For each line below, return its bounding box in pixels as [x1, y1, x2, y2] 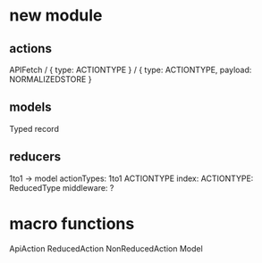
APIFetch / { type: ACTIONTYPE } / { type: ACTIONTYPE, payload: [9, 64, 252, 75]
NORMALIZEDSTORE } [9, 74, 92, 85]
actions [9, 41, 52, 56]
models [9, 100, 52, 115]
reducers [9, 149, 62, 165]
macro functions [9, 213, 135, 234]
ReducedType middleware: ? [9, 182, 114, 193]
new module [9, 5, 103, 26]
